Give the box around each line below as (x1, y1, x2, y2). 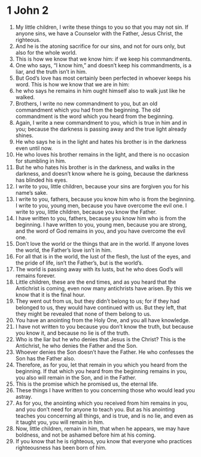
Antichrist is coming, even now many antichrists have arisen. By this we (15, 284, 192, 291)
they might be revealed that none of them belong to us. (15, 310, 151, 317)
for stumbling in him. (15, 157, 66, 164)
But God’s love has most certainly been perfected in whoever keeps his (15, 74, 191, 82)
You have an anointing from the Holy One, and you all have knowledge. (15, 316, 190, 324)
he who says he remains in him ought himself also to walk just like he (15, 87, 186, 94)
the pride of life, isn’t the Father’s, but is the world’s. (15, 259, 144, 266)
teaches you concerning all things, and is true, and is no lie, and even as (15, 412, 194, 419)
